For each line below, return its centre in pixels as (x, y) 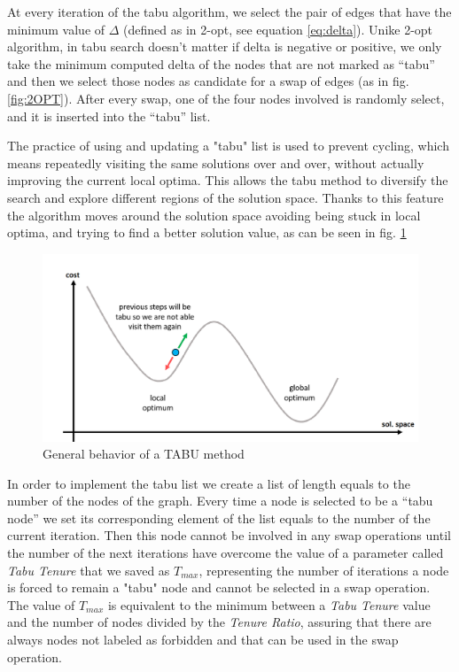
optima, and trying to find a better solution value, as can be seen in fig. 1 (207, 232)
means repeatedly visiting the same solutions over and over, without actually (216, 162)
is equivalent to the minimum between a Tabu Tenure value (269, 604)
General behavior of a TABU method (144, 454)
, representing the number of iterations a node (324, 570)
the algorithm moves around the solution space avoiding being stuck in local (214, 215)
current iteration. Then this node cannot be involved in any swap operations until (229, 535)
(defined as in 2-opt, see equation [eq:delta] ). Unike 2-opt (278, 29)
